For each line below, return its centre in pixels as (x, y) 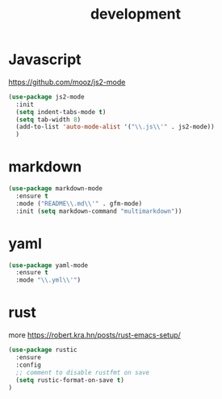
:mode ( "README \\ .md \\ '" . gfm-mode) (79, 203)
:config (29, 365)
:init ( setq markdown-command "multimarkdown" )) (99, 211)
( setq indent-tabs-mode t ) (61, 112)
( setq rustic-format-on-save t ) (70, 380)
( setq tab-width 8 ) (48, 119)
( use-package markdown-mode (56, 189)
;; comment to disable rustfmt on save (83, 372)
